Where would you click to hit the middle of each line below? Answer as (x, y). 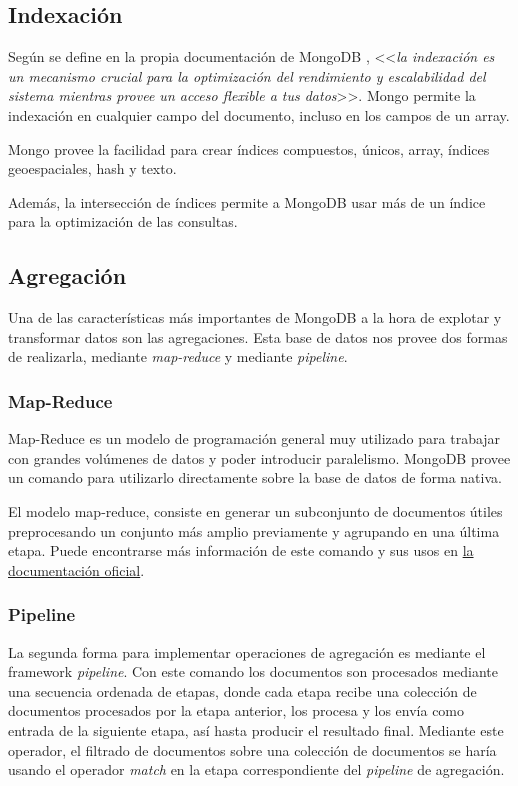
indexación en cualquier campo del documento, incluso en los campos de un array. (259, 114)
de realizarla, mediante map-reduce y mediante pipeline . (178, 356)
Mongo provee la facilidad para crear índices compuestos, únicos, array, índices (249, 148)
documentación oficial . (76, 569)
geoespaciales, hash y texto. (92, 168)
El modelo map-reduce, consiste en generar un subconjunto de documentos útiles (255, 510)
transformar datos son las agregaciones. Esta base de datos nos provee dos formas (258, 336)
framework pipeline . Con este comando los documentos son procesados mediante (253, 671)
